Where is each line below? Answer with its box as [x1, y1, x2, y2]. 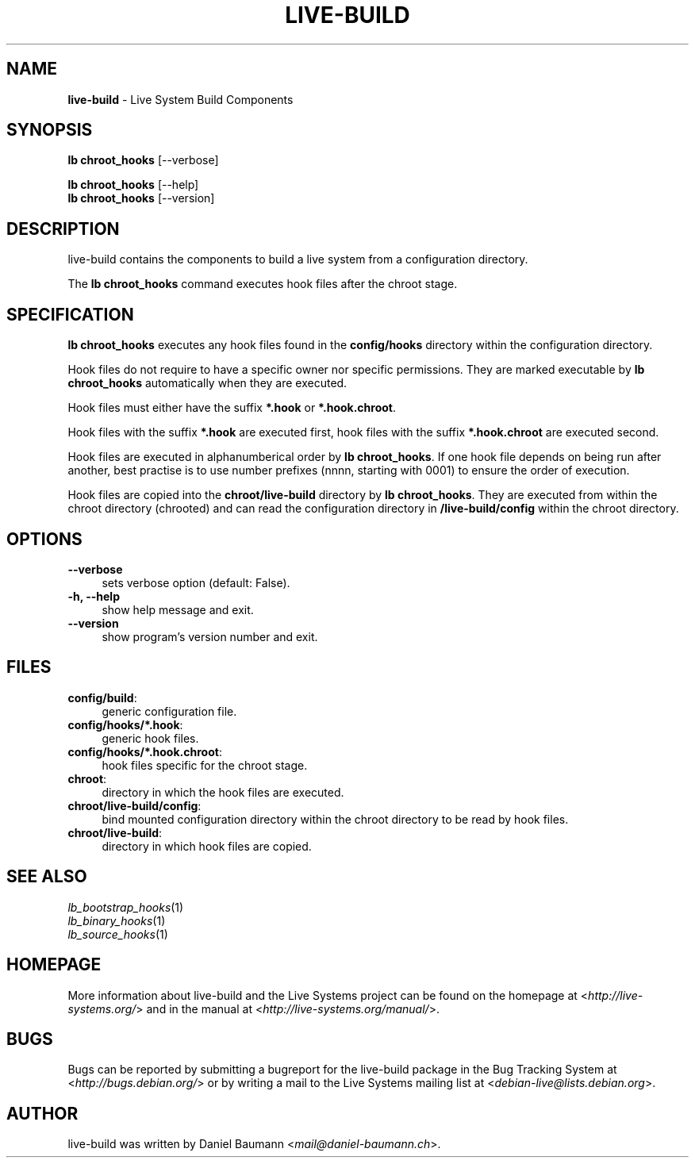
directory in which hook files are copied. [102, 839, 312, 853]
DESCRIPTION [6, 218, 120, 239]
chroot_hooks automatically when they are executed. [67, 376, 347, 390]
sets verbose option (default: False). [102, 575, 290, 590]
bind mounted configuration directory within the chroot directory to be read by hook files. [102, 812, 569, 826]
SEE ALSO [6, 866, 87, 887]
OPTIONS [6, 528, 83, 549]
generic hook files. [102, 731, 199, 745]
